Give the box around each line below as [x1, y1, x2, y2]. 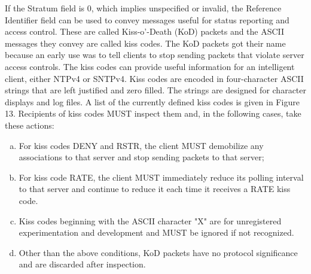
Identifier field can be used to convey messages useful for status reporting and [5, 13, 289, 26]
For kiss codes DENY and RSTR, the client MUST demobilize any [19, 139, 264, 151]
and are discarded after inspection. [19, 258, 146, 270]
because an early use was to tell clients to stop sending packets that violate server [5, 48, 304, 61]
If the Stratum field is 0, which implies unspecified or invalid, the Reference [5, 2, 282, 14]
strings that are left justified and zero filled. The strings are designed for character [5, 84, 306, 96]
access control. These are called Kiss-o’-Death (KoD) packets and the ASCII [5, 25, 285, 38]
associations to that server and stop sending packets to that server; [19, 151, 264, 163]
